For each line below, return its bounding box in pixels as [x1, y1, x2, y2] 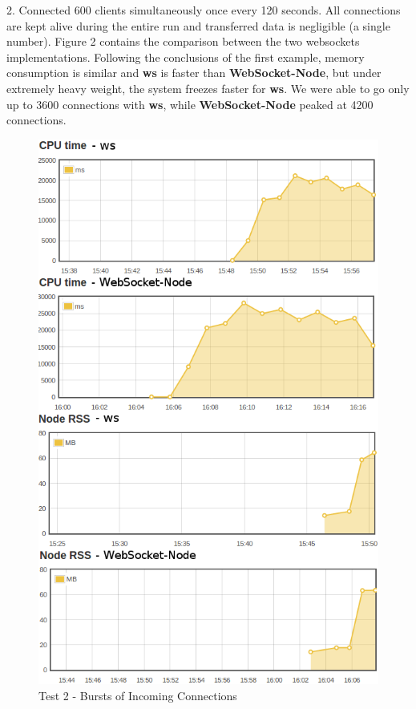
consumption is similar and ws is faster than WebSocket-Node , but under [6, 64, 382, 81]
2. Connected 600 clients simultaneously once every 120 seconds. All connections [6, 2, 401, 18]
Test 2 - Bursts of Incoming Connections [38, 687, 237, 703]
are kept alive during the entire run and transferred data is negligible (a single [6, 17, 390, 34]
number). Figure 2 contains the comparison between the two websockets [6, 33, 360, 50]
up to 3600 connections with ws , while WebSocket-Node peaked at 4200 [6, 95, 374, 112]
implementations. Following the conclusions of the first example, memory [6, 48, 365, 65]
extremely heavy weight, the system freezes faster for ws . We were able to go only [6, 79, 410, 96]
